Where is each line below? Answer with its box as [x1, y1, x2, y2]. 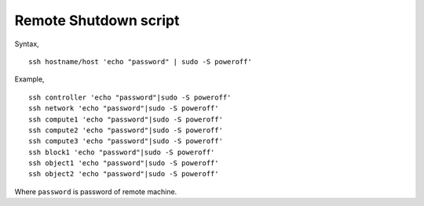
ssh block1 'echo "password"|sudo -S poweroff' [28, 147, 215, 157]
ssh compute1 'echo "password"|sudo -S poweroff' [28, 114, 224, 124]
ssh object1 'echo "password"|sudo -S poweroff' [28, 159, 219, 168]
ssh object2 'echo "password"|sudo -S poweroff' [28, 169, 219, 179]
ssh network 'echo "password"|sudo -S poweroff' [28, 104, 219, 113]
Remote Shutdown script [14, 12, 180, 29]
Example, [14, 74, 45, 84]
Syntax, [14, 39, 39, 49]
